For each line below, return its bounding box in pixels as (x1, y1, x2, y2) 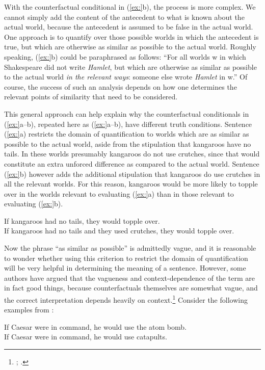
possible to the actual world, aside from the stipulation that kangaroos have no (4, 138, 251, 149)
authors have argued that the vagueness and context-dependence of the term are (4, 272, 255, 283)
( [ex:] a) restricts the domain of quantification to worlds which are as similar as (4, 128, 249, 139)
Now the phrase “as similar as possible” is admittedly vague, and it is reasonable (4, 243, 256, 253)
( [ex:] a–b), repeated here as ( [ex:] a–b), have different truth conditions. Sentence (4, 118, 252, 129)
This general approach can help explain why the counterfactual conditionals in (4, 108, 249, 119)
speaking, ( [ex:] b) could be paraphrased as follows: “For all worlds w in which (4, 51, 246, 62)
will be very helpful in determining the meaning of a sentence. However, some (4, 262, 246, 273)
